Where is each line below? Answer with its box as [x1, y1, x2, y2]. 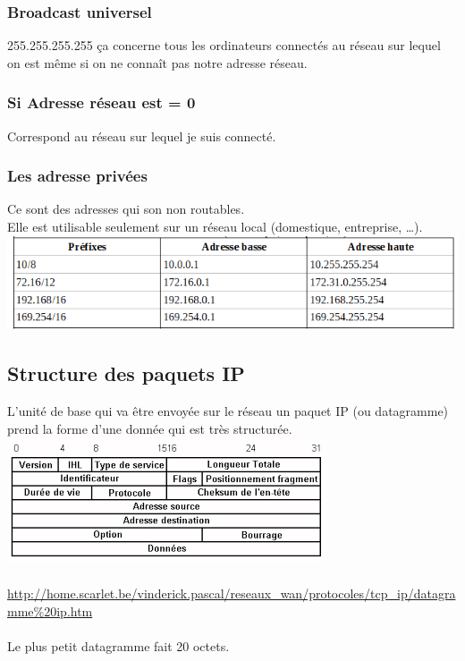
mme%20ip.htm [7, 602, 93, 621]
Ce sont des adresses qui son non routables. [7, 199, 245, 218]
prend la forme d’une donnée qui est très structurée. [7, 419, 292, 437]
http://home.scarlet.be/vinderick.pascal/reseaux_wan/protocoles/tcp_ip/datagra [7, 584, 456, 603]
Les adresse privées [7, 165, 148, 187]
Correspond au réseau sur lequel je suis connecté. [7, 126, 276, 145]
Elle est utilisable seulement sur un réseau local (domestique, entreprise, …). [7, 217, 423, 236]
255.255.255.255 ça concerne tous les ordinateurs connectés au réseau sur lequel [7, 36, 441, 55]
